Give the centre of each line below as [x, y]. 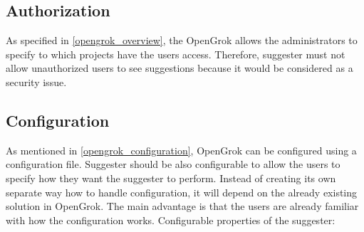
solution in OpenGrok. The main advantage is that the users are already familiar [182, 206]
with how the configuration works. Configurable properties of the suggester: [171, 220]
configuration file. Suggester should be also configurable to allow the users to [173, 164]
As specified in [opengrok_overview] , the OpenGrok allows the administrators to [182, 40]
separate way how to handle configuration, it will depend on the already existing [182, 192]
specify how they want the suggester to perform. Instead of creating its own [171, 178]
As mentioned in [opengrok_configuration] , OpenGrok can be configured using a [181, 150]
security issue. [36, 81]
